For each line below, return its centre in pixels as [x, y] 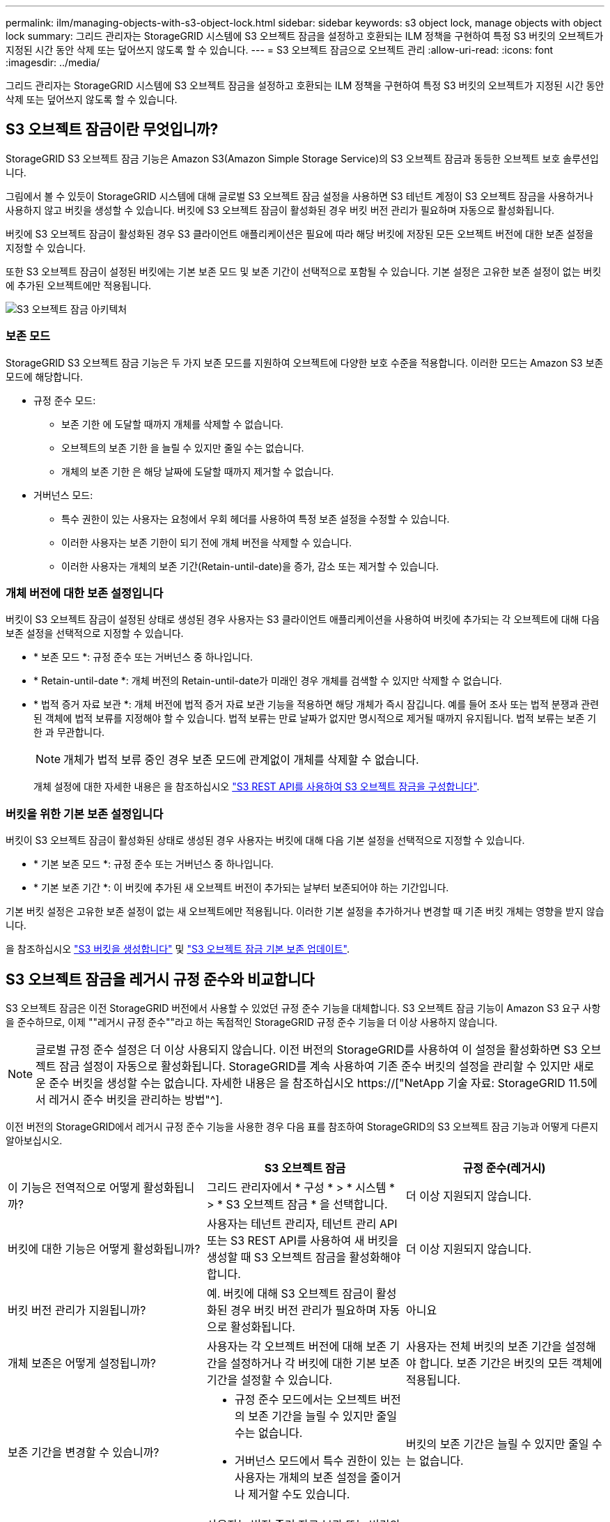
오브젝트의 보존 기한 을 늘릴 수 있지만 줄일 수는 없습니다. [183, 447]
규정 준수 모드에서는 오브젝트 [306, 1399]
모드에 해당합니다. [45, 376]
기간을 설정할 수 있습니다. [269, 1379]
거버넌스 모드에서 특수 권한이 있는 [318, 1460]
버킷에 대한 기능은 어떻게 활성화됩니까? [104, 1248]
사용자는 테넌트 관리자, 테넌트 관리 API [302, 1223]
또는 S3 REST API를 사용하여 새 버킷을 [303, 1240]
